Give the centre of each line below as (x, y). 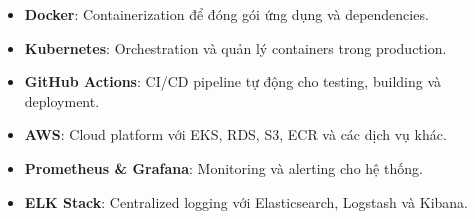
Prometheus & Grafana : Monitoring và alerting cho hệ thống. (223, 167)
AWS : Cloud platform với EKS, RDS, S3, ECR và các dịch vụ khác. (235, 134)
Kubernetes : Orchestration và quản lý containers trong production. (235, 47)
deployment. (62, 100)
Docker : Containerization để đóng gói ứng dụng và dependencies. (226, 14)
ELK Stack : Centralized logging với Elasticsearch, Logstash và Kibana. (246, 201)
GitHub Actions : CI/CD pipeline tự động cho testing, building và (233, 81)
